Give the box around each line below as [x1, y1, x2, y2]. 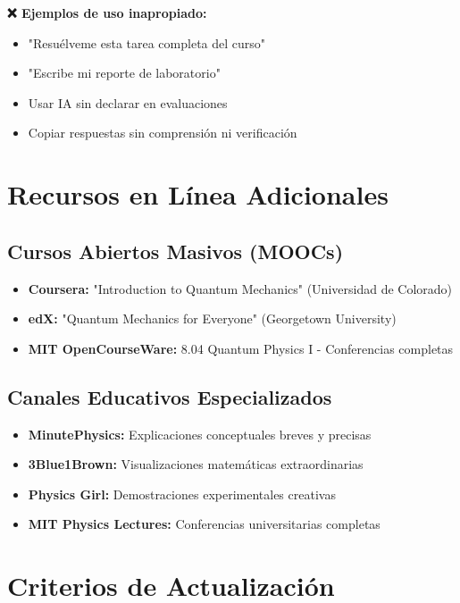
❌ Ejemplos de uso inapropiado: [7, 4, 207, 21]
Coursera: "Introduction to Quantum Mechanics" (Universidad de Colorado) [28, 279, 453, 297]
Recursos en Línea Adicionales [7, 176, 389, 213]
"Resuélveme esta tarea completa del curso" [28, 33, 266, 52]
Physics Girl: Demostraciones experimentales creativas [28, 484, 336, 503]
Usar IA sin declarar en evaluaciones [28, 93, 228, 112]
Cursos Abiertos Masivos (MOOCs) [7, 237, 344, 264]
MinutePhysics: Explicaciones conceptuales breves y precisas [28, 424, 372, 443]
